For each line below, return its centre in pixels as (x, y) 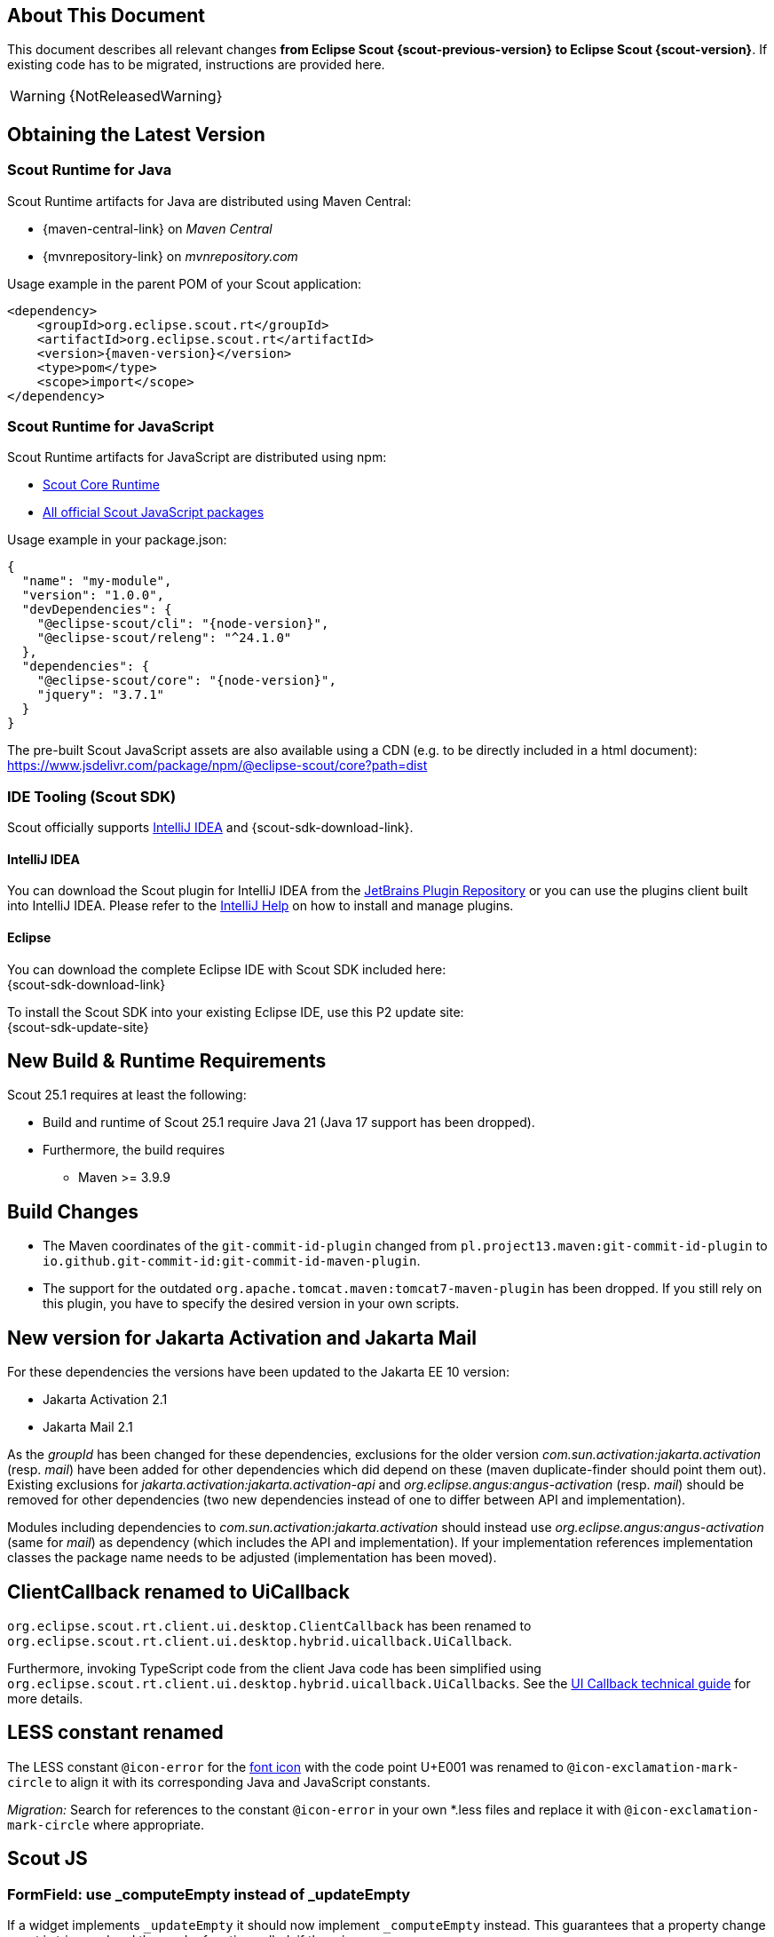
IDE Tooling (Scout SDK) (92, 796)
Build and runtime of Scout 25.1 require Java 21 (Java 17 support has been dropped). (289, 1123)
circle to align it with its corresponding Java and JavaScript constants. (219, 1782)
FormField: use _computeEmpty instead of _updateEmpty (209, 1894)
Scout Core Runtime (101, 485)
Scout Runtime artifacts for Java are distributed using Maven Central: (209, 201)
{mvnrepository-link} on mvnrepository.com (170, 256)
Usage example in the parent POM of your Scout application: (184, 283)
